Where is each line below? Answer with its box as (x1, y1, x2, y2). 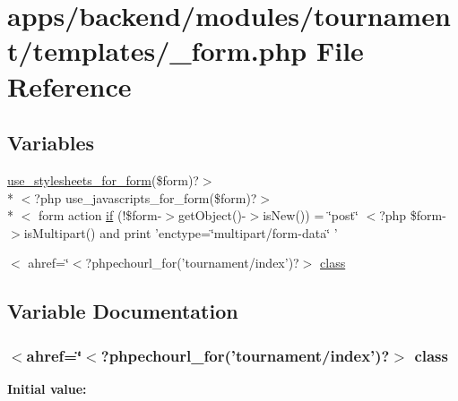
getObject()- (178, 206, 246, 225)
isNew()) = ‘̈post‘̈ (263, 206, 359, 225)
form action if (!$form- (38, 206, 162, 225)
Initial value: (7, 379, 87, 397)
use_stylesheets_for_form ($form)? (7, 170, 199, 189)
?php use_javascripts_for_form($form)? (34, 188, 257, 207)
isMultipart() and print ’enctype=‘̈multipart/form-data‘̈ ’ (23, 223, 338, 242)
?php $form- (379, 206, 446, 225)
